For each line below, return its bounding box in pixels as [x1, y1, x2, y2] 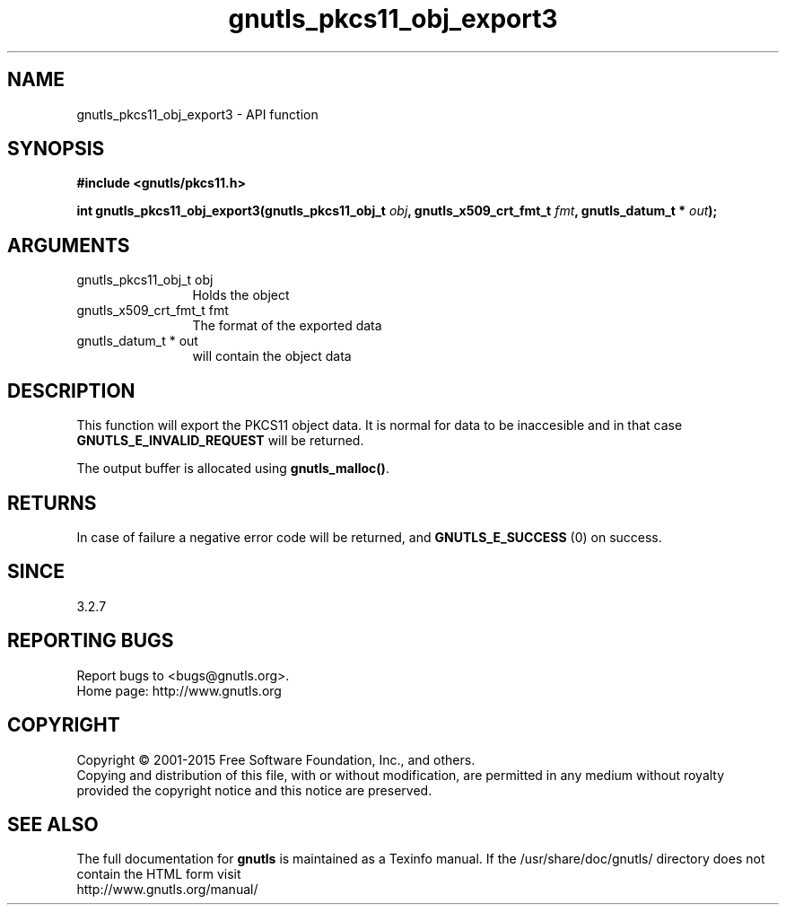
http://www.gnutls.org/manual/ [76, 881, 258, 898]
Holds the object [192, 287, 290, 303]
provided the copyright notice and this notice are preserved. [76, 782, 432, 798]
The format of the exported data [192, 318, 382, 334]
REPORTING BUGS [7, 629, 174, 653]
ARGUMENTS [7, 233, 130, 257]
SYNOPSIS [7, 137, 105, 161]
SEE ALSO [7, 812, 99, 836]
